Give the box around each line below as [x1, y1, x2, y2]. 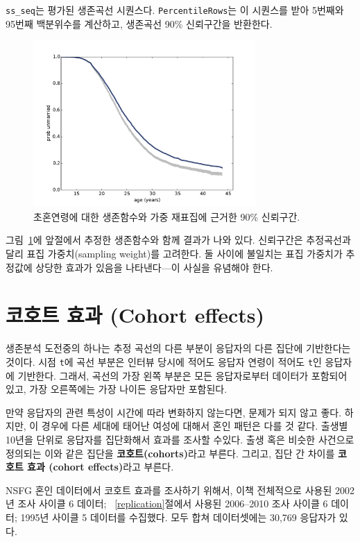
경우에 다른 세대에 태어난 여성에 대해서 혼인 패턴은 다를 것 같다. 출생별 [41, 418, 348, 433]
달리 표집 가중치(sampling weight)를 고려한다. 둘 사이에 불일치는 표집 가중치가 [6, 246, 343, 261]
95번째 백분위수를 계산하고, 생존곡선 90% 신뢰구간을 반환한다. [6, 16, 273, 31]
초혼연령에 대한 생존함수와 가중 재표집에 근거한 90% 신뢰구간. [33, 209, 300, 223]
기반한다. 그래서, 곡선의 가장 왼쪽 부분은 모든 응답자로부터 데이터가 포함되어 [17, 368, 348, 382]
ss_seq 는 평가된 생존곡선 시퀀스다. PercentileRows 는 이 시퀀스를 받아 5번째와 [6, 3, 344, 17]
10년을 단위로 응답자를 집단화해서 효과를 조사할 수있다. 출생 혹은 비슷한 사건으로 [6, 432, 354, 446]
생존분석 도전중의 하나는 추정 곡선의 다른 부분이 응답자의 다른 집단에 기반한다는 [6, 341, 351, 355]
